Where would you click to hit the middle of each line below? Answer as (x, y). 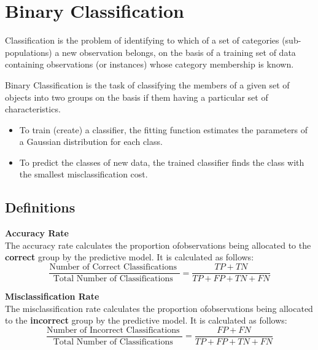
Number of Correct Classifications (113, 267)
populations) (29, 52)
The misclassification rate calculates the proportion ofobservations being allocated (159, 308)
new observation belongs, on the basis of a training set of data (179, 52)
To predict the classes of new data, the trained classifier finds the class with (162, 162)
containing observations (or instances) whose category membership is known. (149, 64)
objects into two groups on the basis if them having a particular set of (137, 97)
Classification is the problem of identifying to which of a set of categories (142, 40)
